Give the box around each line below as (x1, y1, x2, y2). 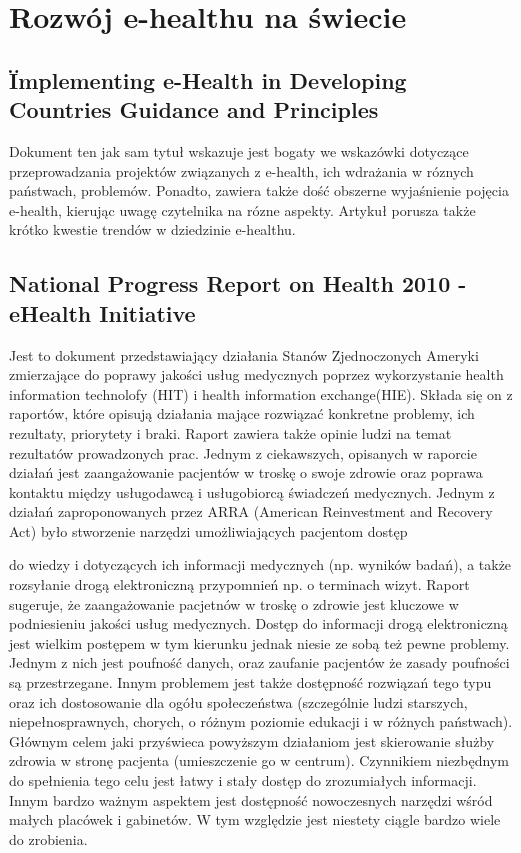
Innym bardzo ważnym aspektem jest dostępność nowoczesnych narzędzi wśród (9, 789, 493, 810)
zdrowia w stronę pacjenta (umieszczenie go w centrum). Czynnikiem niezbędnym (9, 750, 509, 771)
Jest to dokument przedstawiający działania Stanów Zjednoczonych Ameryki (9, 344, 479, 365)
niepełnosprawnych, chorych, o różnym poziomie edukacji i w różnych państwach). (9, 711, 513, 732)
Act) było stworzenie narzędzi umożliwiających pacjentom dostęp (9, 520, 408, 541)
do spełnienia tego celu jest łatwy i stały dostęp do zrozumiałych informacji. (9, 770, 477, 790)
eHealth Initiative (9, 297, 196, 328)
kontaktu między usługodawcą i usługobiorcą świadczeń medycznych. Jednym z (9, 481, 495, 502)
